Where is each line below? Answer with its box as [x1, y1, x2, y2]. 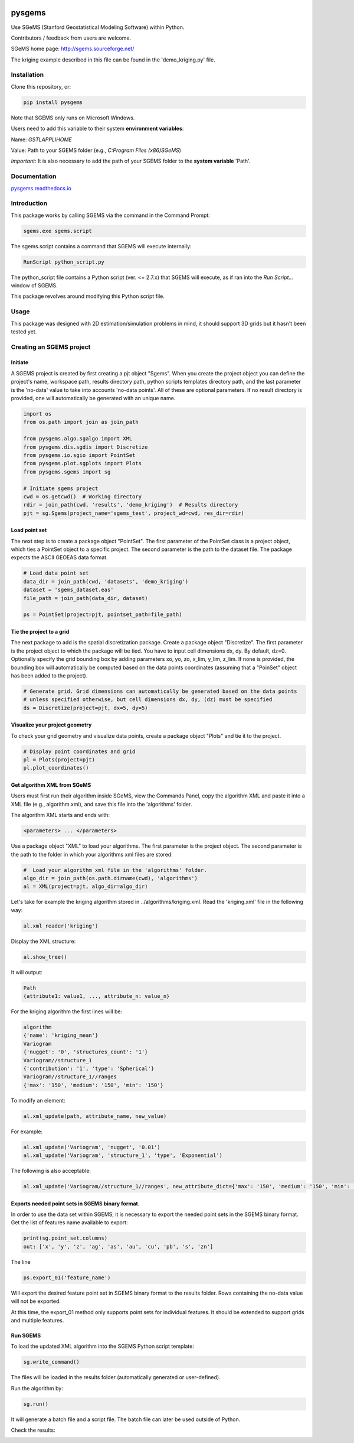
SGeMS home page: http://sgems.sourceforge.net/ [11, 45, 135, 53]
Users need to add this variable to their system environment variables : [11, 125, 184, 132]
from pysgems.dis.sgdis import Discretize [23, 443, 148, 450]
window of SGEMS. [11, 281, 58, 289]
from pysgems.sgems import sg [23, 468, 111, 475]
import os [23, 411, 52, 417]
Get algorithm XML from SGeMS [11, 782, 91, 789]
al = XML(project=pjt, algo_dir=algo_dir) [23, 883, 148, 890]
